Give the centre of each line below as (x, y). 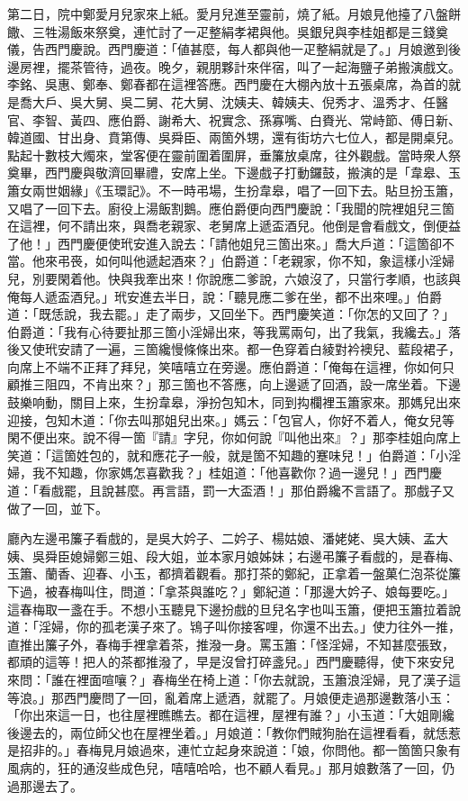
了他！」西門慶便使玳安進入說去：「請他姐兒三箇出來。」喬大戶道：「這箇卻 (225, 243)
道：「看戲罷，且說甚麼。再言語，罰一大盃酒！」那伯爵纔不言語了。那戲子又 (231, 491)
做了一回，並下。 (58, 508)
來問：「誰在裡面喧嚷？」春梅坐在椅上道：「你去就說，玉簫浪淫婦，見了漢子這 (234, 679)
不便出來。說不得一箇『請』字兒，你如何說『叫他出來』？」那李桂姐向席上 (240, 437)
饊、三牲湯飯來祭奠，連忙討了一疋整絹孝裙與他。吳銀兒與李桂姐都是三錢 (221, 31)
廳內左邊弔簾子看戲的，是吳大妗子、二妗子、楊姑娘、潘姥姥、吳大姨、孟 (221, 538)
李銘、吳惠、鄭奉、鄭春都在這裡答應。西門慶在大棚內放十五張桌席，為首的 (228, 84)
